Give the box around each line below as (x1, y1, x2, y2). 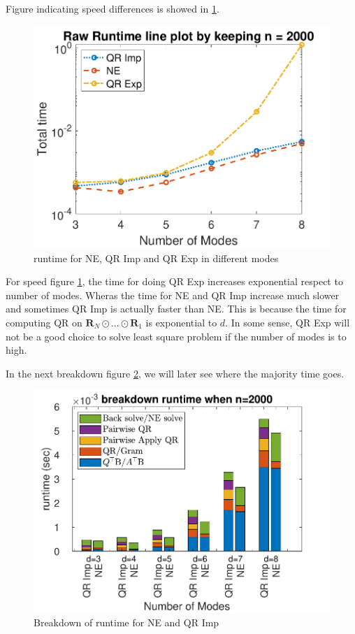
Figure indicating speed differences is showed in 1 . (6, 1, 219, 15)
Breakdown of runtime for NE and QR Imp (34, 615, 219, 630)
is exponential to (145, 315, 217, 329)
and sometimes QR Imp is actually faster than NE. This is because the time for (6, 301, 347, 316)
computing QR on (6, 315, 82, 329)
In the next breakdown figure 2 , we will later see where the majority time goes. (6, 366, 345, 380)
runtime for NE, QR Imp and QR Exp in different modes (34, 250, 279, 265)
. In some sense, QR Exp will (225, 315, 350, 329)
